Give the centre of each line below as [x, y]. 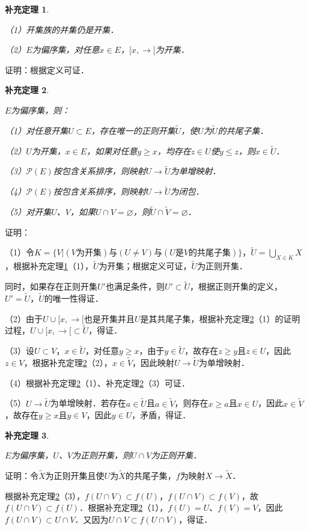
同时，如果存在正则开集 [51, 286]
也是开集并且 [109, 318]
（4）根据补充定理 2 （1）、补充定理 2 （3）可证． [97, 382]
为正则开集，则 [102, 455]
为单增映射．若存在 [88, 403]
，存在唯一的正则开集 [133, 130]
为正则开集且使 [75, 476]
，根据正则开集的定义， [236, 286]
